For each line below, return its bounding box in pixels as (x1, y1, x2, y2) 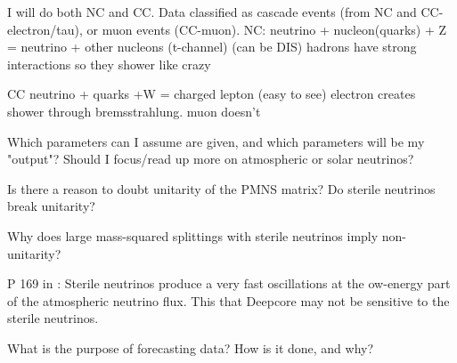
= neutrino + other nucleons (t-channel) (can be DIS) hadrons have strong (7, 37, 417, 56)
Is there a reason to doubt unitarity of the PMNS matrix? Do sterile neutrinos (7, 179, 436, 198)
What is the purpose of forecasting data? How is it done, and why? (7, 338, 374, 357)
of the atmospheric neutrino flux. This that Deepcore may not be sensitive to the (7, 291, 450, 310)
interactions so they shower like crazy (7, 54, 211, 73)
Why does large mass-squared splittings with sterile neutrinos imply (7, 226, 379, 245)
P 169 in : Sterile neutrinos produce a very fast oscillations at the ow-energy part (7, 274, 451, 293)
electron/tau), (7, 20, 83, 38)
